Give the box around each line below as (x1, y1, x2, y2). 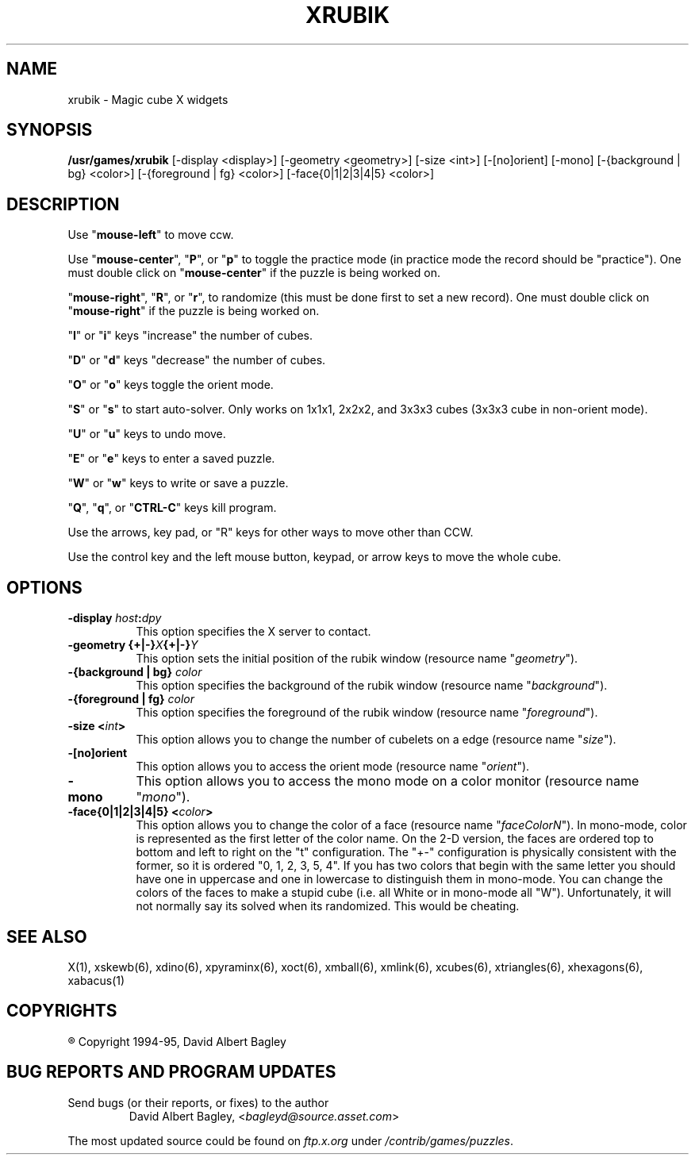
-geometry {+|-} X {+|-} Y (67, 638, 198, 652)
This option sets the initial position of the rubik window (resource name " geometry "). (136, 652, 578, 666)
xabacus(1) (67, 973, 125, 987)
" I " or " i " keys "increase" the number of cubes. (67, 329, 313, 343)
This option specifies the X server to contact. (136, 625, 371, 639)
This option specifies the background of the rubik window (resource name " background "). (136, 679, 608, 693)
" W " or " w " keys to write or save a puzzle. (67, 476, 289, 490)
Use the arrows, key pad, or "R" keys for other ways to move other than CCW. (67, 525, 474, 540)
